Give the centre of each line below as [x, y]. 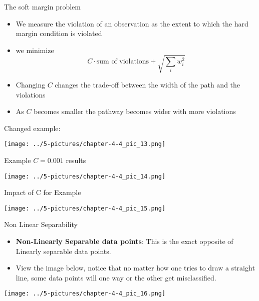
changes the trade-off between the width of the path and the [148, 84]
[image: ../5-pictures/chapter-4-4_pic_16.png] [85, 294]
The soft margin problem [42, 6]
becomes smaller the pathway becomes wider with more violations [135, 111]
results [76, 160]
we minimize [35, 50]
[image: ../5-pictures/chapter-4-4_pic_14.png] [85, 176]
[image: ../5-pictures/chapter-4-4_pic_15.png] [85, 208]
